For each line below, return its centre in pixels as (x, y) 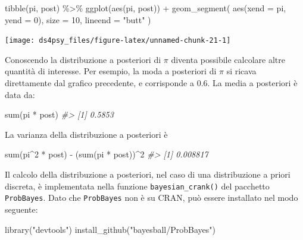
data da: (20, 94)
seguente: (21, 209)
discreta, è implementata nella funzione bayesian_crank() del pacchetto (137, 186)
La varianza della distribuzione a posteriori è (86, 134)
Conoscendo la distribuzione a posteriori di (83, 59)
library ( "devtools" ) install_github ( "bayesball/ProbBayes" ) (110, 229)
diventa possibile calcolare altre (228, 59)
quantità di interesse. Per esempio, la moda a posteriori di (111, 71)
